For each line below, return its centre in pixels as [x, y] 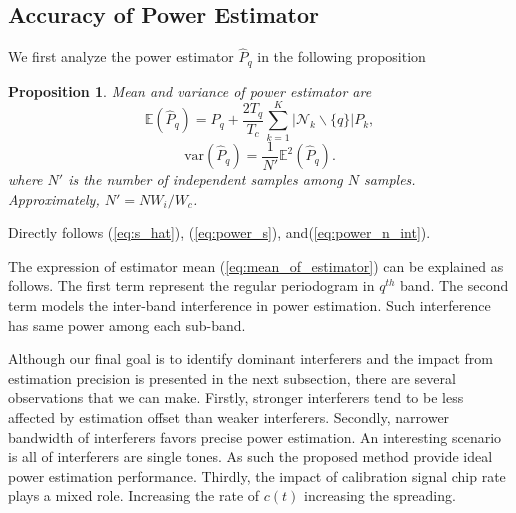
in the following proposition [341, 56]
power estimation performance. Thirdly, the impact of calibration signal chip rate [257, 475]
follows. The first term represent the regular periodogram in [191, 285]
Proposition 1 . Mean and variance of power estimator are [190, 90]
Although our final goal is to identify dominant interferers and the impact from [250, 358]
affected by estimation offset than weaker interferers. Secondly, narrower [229, 417]
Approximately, [54, 198]
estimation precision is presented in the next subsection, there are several [232, 377]
